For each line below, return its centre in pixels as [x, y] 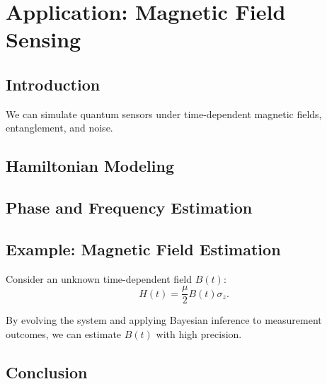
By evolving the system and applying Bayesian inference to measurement [164, 320]
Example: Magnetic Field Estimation [143, 249]
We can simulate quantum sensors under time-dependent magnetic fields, [164, 114]
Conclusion [47, 372]
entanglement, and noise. [59, 128]
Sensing [44, 39]
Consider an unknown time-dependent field [99, 278]
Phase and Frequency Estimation [129, 208]
